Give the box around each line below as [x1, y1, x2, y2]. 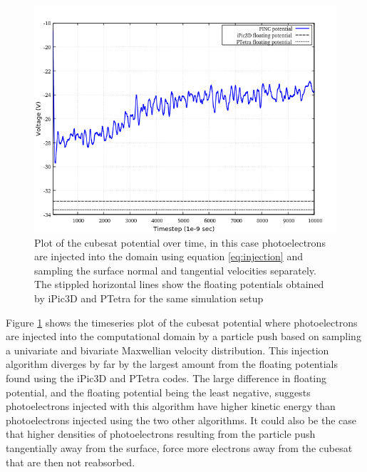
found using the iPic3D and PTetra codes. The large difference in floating [6, 370, 327, 385]
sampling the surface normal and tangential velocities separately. [34, 262, 316, 277]
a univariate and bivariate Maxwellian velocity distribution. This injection [6, 342, 329, 357]
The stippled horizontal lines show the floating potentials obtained [34, 277, 324, 292]
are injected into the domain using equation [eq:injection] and [34, 249, 304, 264]
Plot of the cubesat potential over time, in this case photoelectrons [34, 235, 326, 250]
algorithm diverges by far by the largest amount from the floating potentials [6, 356, 338, 371]
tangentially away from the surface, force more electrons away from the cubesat [6, 440, 353, 455]
